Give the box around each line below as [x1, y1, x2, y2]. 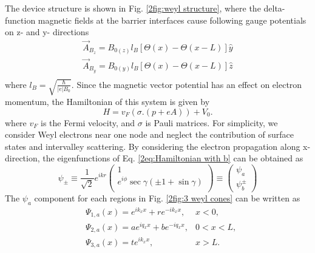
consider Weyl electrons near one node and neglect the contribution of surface [5, 128, 294, 141]
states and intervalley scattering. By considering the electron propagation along [5, 140, 300, 152]
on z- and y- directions [5, 25, 89, 38]
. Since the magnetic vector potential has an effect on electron [71, 78, 302, 90]
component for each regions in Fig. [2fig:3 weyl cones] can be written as [34, 192, 300, 204]
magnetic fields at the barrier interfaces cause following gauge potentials [38, 13, 307, 26]
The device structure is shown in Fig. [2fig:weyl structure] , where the [5, 2, 261, 14]
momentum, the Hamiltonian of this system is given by [5, 95, 210, 107]
